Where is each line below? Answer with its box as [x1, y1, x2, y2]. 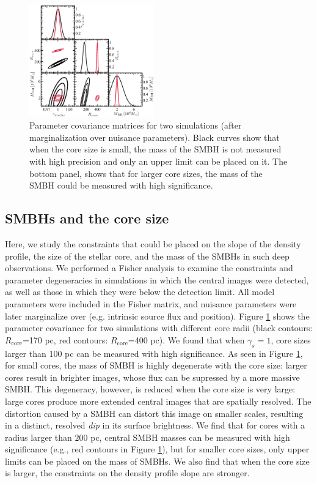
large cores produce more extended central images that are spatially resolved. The [5, 394, 312, 407]
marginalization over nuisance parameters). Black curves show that [29, 130, 280, 143]
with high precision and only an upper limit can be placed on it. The [29, 155, 288, 168]
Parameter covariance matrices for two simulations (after [29, 119, 242, 132]
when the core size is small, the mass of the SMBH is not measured [29, 143, 282, 155]
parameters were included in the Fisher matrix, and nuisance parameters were [5, 297, 297, 310]
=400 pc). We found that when [128, 333, 245, 346]
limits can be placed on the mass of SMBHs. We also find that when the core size [5, 454, 310, 467]
